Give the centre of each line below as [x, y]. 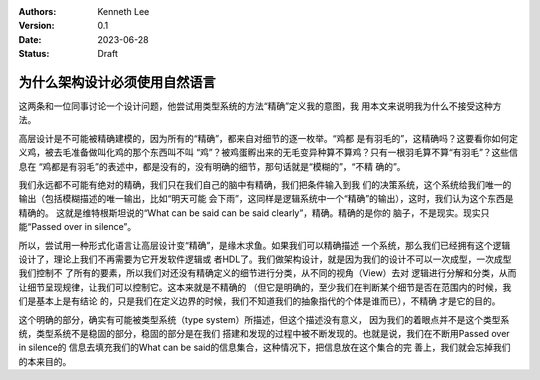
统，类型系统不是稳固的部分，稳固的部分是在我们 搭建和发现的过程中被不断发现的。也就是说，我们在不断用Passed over [264, 333]
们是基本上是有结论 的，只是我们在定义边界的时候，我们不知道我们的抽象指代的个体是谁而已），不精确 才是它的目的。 [259, 301]
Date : [30, 39]
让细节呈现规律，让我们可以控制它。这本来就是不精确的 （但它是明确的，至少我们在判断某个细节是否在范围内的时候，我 [265, 287]
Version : [36, 26]
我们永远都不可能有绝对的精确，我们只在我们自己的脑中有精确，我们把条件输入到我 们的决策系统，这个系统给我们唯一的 [265, 185]
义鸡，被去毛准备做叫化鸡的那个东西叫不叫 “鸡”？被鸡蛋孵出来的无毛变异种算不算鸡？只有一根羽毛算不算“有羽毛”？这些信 [268, 152]
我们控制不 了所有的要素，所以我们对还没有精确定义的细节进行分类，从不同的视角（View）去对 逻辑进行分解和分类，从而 [267, 273]
